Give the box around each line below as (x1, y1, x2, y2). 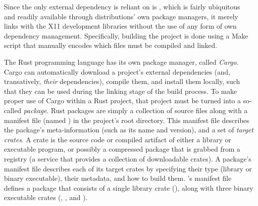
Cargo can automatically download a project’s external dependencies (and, (4, 66, 230, 77)
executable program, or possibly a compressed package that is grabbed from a (4, 144, 240, 154)
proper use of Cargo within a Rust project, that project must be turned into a (4, 95, 241, 106)
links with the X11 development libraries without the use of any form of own (4, 21, 237, 31)
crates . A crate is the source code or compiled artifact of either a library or (4, 134, 231, 144)
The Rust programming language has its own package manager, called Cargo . (4, 56, 239, 67)
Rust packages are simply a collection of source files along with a (51, 105, 248, 115)
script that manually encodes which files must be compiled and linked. (4, 40, 217, 50)
